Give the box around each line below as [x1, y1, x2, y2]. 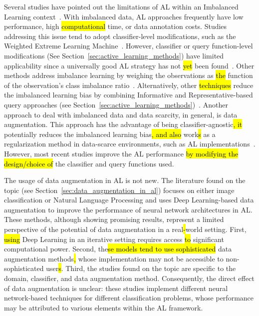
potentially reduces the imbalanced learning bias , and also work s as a [4, 128, 216, 139]
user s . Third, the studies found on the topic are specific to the [46, 263, 236, 273]
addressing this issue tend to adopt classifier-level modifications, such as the [4, 30, 236, 41]
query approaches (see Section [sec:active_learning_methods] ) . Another [4, 99, 228, 109]
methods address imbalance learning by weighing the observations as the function [4, 70, 253, 80]
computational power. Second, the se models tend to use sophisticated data [4, 243, 232, 254]
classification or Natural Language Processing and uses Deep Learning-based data [4, 194, 254, 205]
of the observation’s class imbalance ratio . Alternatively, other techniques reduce [4, 79, 254, 90]
